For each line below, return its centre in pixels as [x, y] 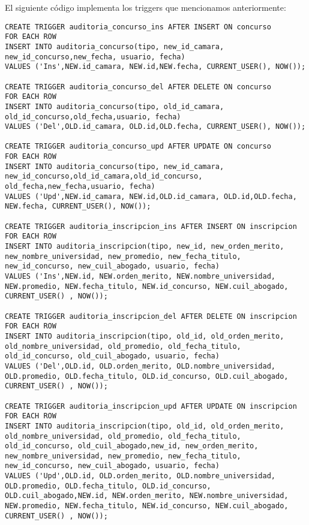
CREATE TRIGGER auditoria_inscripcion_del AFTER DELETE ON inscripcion [151, 316]
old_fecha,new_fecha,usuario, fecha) [80, 187]
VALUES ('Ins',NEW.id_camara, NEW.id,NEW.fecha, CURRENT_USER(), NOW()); [155, 67]
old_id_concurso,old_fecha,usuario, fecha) [93, 117]
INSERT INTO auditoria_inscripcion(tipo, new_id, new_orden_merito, [145, 247]
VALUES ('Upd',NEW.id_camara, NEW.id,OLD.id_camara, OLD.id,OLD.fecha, [151, 196]
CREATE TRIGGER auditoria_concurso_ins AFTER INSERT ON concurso [138, 27]
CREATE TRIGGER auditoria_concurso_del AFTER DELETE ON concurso [138, 87]
